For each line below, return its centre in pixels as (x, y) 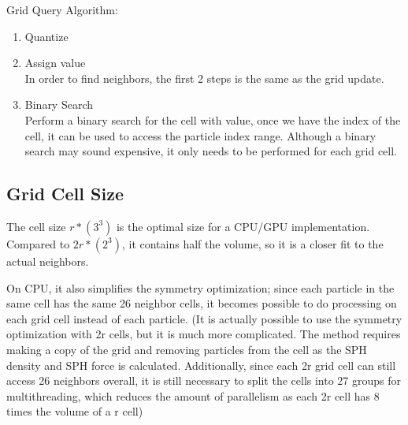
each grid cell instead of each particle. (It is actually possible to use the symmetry (204, 318)
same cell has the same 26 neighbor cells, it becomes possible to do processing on (202, 303)
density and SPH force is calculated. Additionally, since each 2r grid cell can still (201, 365)
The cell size (36, 226)
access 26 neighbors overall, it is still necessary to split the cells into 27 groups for (204, 380)
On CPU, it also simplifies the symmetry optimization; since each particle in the (200, 287)
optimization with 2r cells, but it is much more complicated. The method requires (204, 334)
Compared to (38, 243)
